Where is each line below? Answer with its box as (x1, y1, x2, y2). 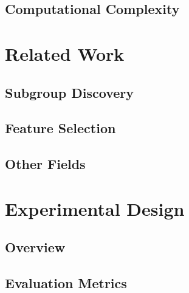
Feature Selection (5, 119, 116, 137)
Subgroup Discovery (5, 83, 134, 102)
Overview (5, 238, 66, 257)
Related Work (5, 41, 125, 66)
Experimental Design (5, 196, 185, 221)
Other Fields (5, 154, 86, 173)
